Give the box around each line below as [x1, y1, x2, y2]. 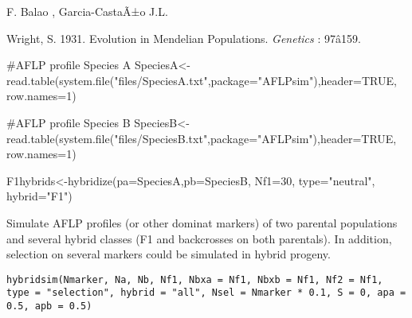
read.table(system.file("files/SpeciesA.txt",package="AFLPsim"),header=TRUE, [6, 72, 397, 88]
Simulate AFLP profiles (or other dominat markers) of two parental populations [6, 214, 398, 231]
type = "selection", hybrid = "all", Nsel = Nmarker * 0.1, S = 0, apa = [6, 287, 406, 299]
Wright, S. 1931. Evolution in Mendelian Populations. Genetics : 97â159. [6, 29, 361, 46]
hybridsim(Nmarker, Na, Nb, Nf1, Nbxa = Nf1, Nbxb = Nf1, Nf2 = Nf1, [6, 273, 383, 285]
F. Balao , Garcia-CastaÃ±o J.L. [6, 3, 168, 19]
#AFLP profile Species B [6, 114, 131, 130]
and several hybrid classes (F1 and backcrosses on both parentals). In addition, [6, 230, 392, 246]
